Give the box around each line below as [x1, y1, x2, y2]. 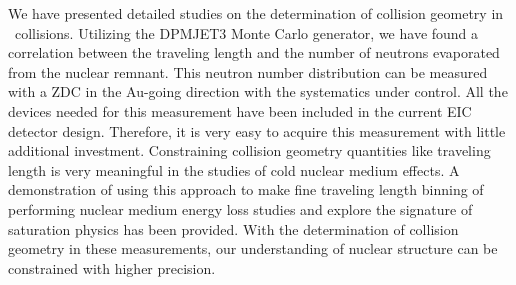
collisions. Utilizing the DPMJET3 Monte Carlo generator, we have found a [14, 22, 479, 43]
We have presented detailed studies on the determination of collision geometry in [8, 3, 504, 23]
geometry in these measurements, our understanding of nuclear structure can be [8, 238, 498, 259]
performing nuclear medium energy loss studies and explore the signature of [8, 198, 473, 219]
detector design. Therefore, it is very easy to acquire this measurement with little [8, 120, 506, 141]
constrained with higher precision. [8, 257, 216, 278]
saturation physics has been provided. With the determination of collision [8, 218, 459, 239]
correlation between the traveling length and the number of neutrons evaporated [8, 42, 500, 63]
